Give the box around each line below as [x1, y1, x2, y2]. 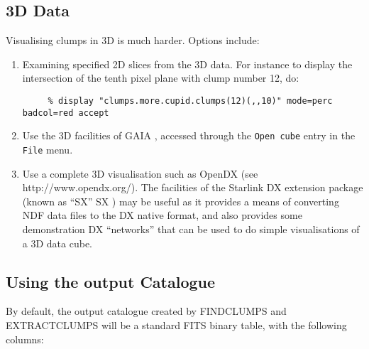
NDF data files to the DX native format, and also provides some [22, 208, 302, 222]
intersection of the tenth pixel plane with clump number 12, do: [22, 70, 299, 85]
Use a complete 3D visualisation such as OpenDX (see [22, 166, 258, 181]
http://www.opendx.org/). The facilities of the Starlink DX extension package [22, 180, 363, 195]
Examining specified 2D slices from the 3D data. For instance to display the [22, 56, 353, 71]
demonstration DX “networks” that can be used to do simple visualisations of [22, 221, 360, 236]
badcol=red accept [22, 107, 109, 118]
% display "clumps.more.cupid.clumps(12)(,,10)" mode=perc [48, 95, 333, 106]
